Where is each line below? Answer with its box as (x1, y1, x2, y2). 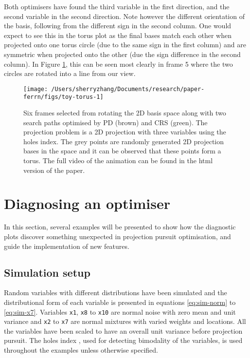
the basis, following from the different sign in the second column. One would (4, 20, 232, 31)
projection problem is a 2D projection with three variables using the (23, 127, 226, 137)
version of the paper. (23, 165, 85, 175)
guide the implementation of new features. (4, 241, 129, 251)
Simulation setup (4, 264, 90, 280)
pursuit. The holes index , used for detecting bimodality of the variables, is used (4, 335, 243, 345)
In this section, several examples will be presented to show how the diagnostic (4, 222, 236, 232)
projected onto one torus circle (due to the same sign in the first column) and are (4, 39, 246, 50)
